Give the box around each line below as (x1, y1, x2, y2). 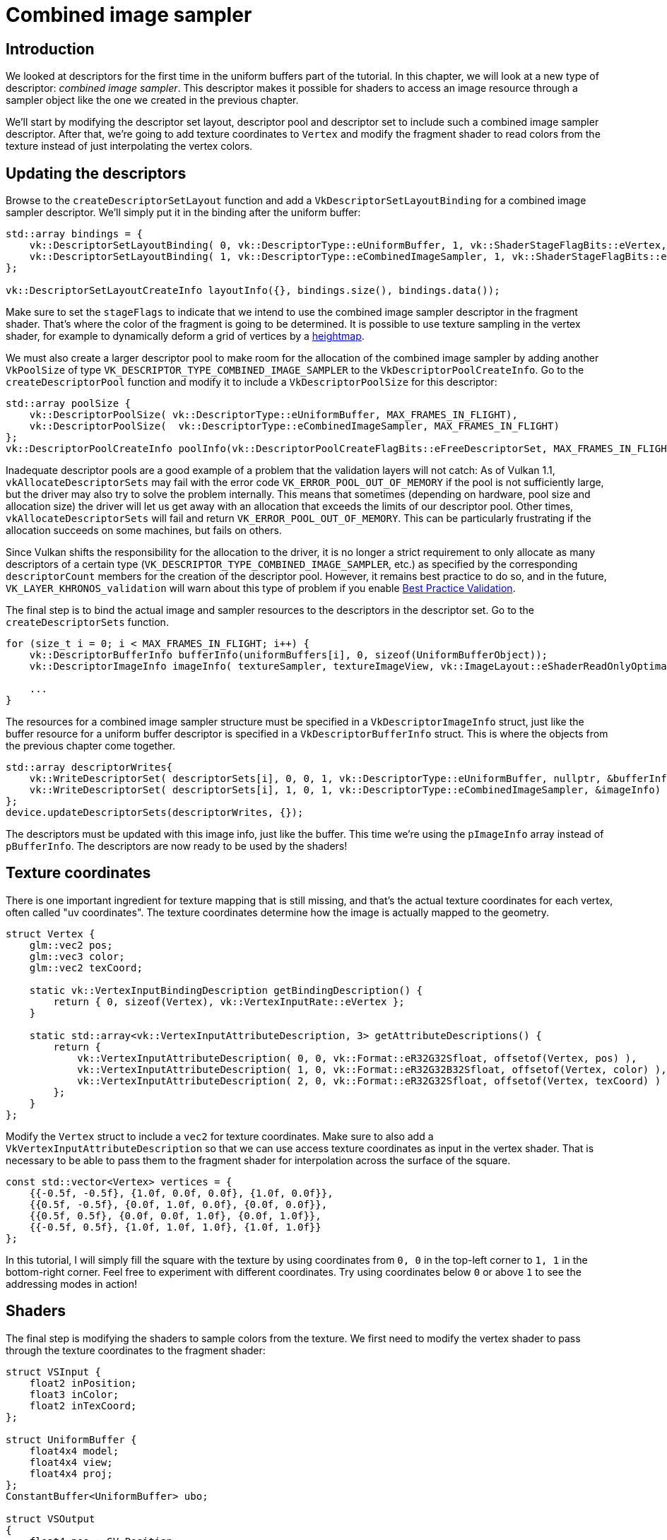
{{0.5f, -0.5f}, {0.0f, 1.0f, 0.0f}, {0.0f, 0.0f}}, (29, 1198, 328, 1210)
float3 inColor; (29, 1388, 119, 1400)
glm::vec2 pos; (29, 939, 113, 951)
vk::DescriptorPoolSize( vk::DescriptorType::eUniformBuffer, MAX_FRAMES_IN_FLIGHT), (29, 409, 518, 421)
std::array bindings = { (6, 228, 143, 240)
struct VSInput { (6, 1366, 101, 1378)
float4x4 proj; (29, 1467, 113, 1479)
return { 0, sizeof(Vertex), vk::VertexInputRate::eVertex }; (53, 995, 405, 1007)
